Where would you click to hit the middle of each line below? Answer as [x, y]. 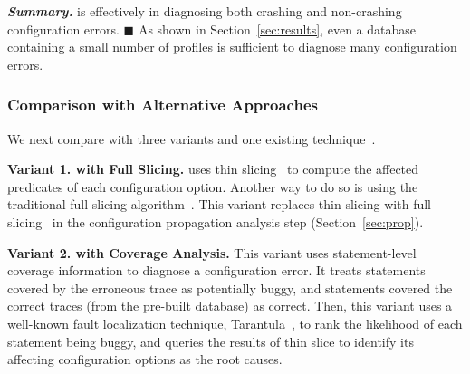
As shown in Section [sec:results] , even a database [277, 29]
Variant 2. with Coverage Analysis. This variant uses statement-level [212, 252]
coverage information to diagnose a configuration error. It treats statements [216, 270]
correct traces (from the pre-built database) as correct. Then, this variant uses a [230, 306]
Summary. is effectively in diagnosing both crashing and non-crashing [205, 11]
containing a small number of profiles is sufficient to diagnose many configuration [232, 47]
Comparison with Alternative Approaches [163, 105]
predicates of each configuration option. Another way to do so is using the [213, 186]
